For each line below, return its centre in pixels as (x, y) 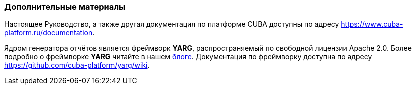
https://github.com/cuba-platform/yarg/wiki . (77, 65)
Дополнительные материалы (65, 7)
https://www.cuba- (372, 24)
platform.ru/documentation (48, 33)
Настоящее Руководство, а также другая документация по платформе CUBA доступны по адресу (172, 24)
